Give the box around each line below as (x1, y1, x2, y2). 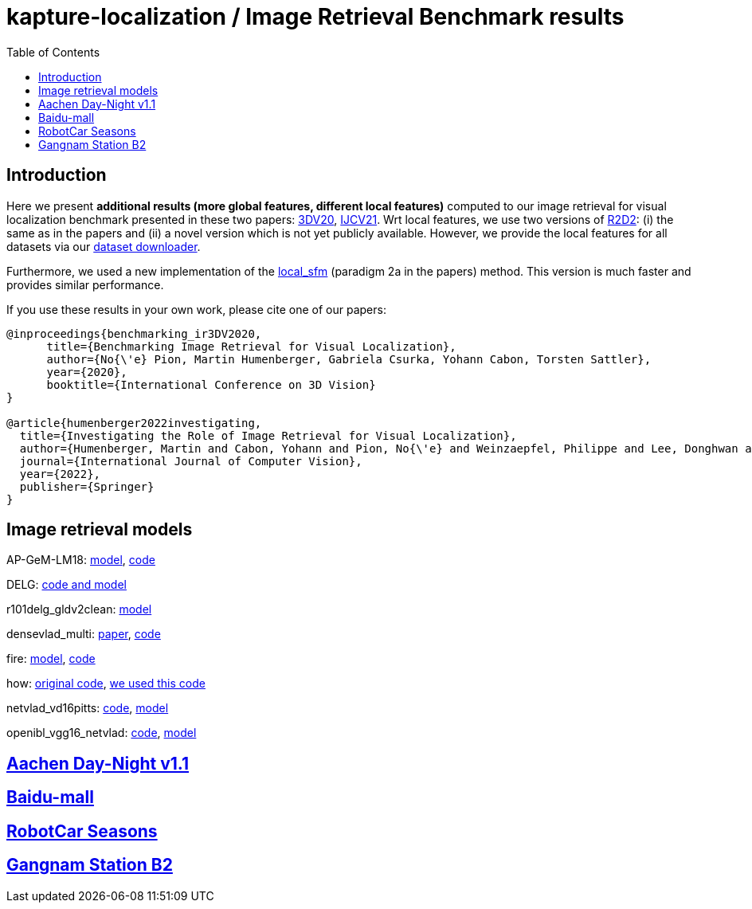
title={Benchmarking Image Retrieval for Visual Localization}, (46, 339, 456, 353)
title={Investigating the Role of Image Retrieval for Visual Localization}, (19, 429, 517, 442)
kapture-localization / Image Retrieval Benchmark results (6, 3, 625, 30)
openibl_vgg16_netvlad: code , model (6, 726, 197, 740)
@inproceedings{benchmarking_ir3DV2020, (6, 327, 262, 340)
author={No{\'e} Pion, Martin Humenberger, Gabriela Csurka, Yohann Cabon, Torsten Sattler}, (46, 352, 652, 366)
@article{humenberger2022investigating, (6, 416, 262, 429)
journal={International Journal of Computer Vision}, (19, 454, 362, 468)
